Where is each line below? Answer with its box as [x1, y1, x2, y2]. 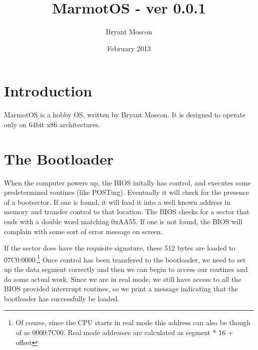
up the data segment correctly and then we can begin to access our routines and [4, 263, 248, 274]
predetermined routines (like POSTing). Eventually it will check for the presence [4, 187, 249, 197]
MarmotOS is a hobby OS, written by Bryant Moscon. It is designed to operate [4, 109, 246, 120]
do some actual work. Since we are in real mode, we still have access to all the [4, 273, 241, 284]
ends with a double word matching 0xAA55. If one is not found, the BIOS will [4, 216, 243, 226]
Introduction [4, 81, 92, 101]
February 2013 [107, 43, 151, 53]
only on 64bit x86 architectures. [4, 119, 101, 129]
